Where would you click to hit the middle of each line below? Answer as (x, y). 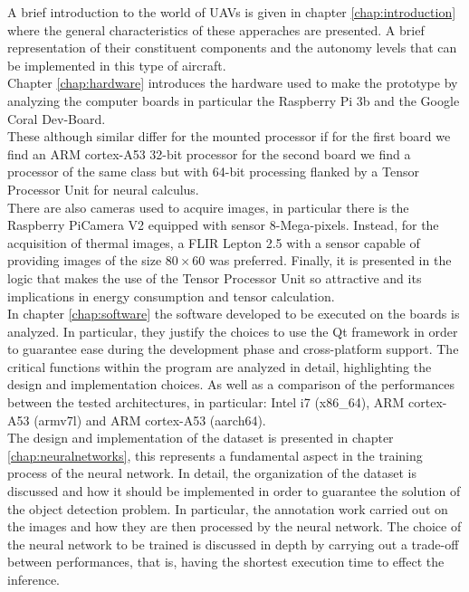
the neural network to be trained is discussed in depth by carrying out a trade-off (233, 544)
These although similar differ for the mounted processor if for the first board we (229, 136)
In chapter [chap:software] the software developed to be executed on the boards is (234, 314)
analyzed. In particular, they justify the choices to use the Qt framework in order (233, 331)
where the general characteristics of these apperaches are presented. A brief (216, 29)
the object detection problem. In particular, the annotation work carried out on (228, 508)
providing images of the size (85, 260)
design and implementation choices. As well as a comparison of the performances (231, 384)
